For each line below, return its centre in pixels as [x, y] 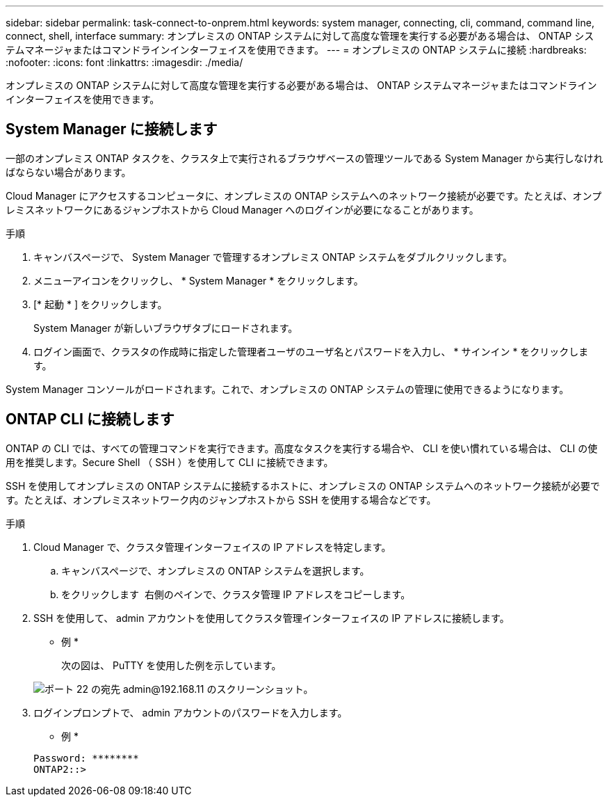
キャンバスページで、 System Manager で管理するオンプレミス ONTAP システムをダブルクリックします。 [273, 257]
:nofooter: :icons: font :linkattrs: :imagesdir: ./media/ [124, 62]
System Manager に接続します [112, 129]
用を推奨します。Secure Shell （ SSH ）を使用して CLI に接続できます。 [170, 462]
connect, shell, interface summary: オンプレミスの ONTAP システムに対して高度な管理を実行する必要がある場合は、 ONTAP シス [300, 36]
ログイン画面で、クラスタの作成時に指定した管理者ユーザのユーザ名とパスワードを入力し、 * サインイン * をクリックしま [311, 351]
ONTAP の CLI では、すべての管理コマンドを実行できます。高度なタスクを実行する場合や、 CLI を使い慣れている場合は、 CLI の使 [302, 448]
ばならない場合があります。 [68, 172]
